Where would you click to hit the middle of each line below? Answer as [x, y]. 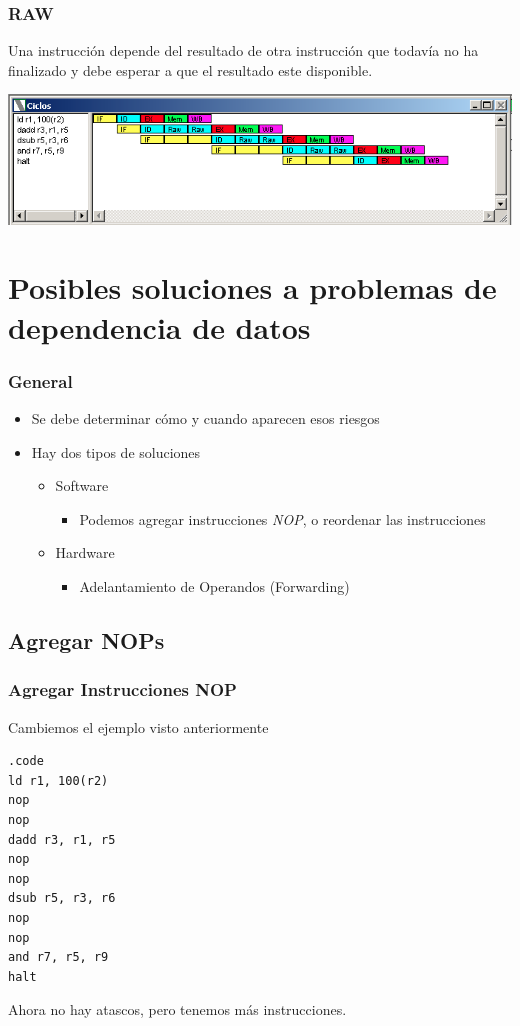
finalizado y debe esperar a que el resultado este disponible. [190, 69]
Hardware [85, 552]
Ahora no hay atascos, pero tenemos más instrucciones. [177, 1009]
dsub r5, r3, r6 [62, 898]
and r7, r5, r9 [58, 957]
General [40, 380]
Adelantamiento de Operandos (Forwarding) [214, 586]
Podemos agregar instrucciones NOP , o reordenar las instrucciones [282, 518]
